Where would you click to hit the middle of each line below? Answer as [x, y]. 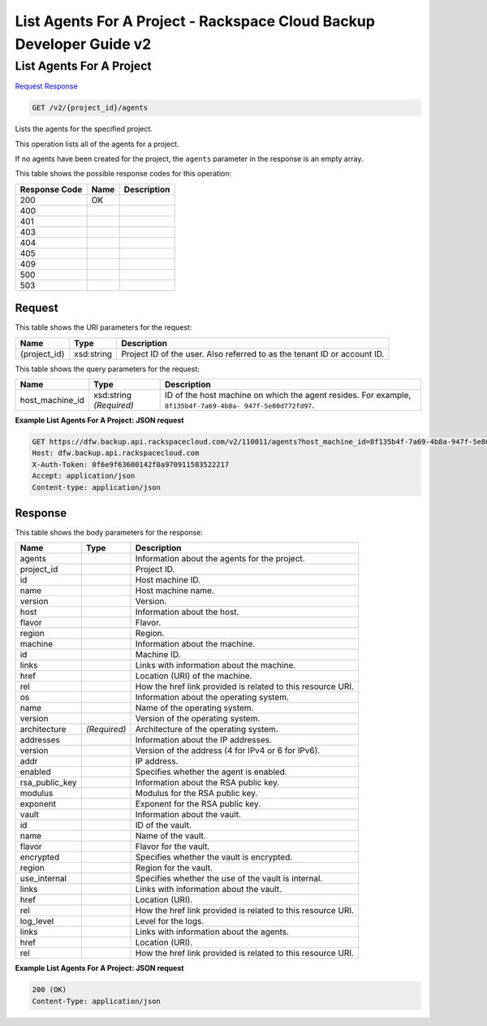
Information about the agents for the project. [220, 559]
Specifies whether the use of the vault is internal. [229, 879]
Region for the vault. [174, 868]
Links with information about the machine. [215, 665]
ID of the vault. [164, 825]
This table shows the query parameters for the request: [108, 369]
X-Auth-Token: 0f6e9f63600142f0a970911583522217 [131, 464]
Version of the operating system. [198, 719]
